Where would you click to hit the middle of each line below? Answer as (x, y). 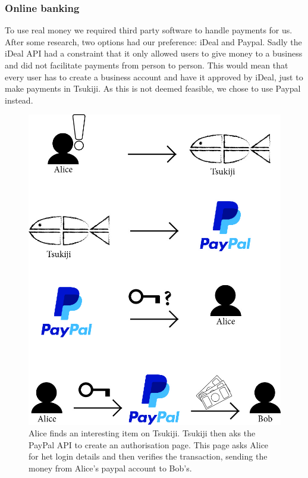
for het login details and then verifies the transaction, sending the (148, 456)
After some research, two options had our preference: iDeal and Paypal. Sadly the (153, 41)
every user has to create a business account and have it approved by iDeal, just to (154, 76)
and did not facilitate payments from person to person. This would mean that (147, 65)
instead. (19, 100)
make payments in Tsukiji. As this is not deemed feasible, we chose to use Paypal (153, 88)
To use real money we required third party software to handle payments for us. (149, 30)
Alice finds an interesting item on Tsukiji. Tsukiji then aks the (142, 433)
